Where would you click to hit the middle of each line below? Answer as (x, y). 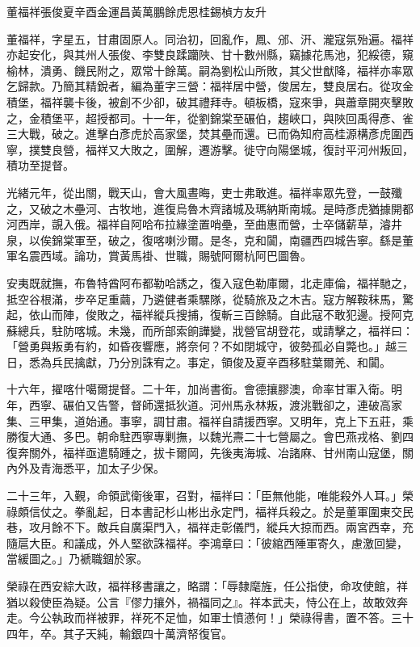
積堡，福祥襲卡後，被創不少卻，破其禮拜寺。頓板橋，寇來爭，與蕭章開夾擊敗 (210, 101)
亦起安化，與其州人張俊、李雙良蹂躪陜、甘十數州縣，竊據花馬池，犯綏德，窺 (210, 55)
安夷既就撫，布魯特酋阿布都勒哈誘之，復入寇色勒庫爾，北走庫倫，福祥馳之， (210, 282)
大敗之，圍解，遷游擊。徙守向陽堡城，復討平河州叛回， (266, 149)
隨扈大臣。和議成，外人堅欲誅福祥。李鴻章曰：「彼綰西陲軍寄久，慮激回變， (207, 542)
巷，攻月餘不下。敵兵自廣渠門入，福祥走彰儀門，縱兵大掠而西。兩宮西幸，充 (210, 527)
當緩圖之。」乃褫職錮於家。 (77, 559)
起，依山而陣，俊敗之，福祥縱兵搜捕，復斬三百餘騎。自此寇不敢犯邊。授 (199, 315)
